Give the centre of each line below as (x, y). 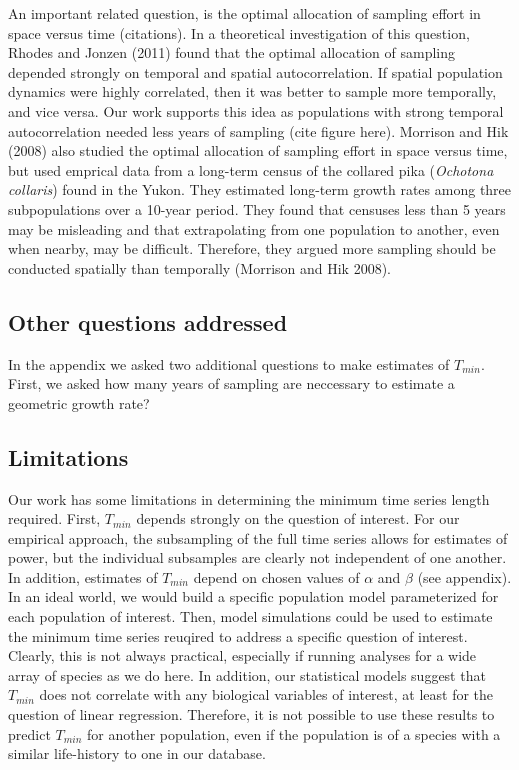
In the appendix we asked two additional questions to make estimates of (229, 363)
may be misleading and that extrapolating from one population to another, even (254, 228)
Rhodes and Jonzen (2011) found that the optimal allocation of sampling (232, 52)
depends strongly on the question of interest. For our (298, 518)
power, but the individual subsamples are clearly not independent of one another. (257, 557)
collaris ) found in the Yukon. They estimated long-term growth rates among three (260, 189)
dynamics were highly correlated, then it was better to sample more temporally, (252, 91)
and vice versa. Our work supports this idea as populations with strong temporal (256, 110)
